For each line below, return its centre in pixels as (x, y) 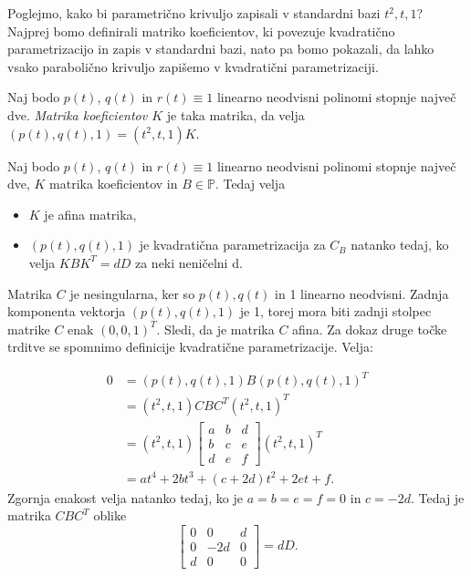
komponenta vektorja (67, 311)
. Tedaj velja (250, 184)
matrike (29, 329)
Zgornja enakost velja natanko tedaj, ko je (125, 497)
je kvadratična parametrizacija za (232, 245)
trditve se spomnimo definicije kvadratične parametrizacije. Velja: (190, 347)
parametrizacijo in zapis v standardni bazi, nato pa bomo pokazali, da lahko (221, 49)
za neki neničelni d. (188, 262)
